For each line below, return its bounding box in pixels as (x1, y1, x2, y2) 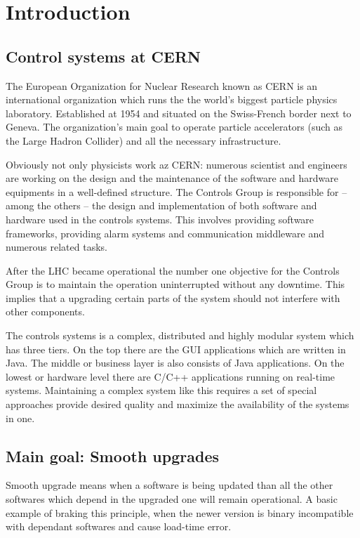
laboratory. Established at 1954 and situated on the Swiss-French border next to (6, 105, 352, 120)
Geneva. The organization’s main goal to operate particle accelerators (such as (6, 119, 343, 134)
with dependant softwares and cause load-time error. (6, 519, 232, 534)
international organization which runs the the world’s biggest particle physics (6, 92, 338, 107)
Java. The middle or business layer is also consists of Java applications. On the (6, 355, 345, 370)
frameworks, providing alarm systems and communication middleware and (6, 225, 324, 240)
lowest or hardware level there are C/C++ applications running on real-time (6, 369, 335, 383)
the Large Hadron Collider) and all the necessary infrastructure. (6, 133, 281, 147)
